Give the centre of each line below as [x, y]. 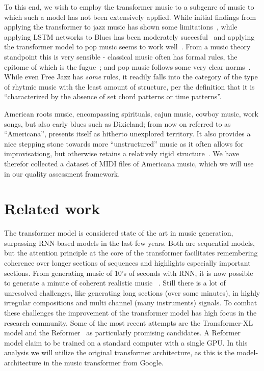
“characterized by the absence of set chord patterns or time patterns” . [113, 96]
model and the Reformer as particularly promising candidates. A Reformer [123, 333]
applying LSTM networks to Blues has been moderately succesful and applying [129, 36]
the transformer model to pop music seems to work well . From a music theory [127, 47]
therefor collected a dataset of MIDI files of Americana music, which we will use [129, 163]
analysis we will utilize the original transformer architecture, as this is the [119, 352]
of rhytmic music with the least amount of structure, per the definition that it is [129, 86]
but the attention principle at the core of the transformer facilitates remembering [131, 253]
